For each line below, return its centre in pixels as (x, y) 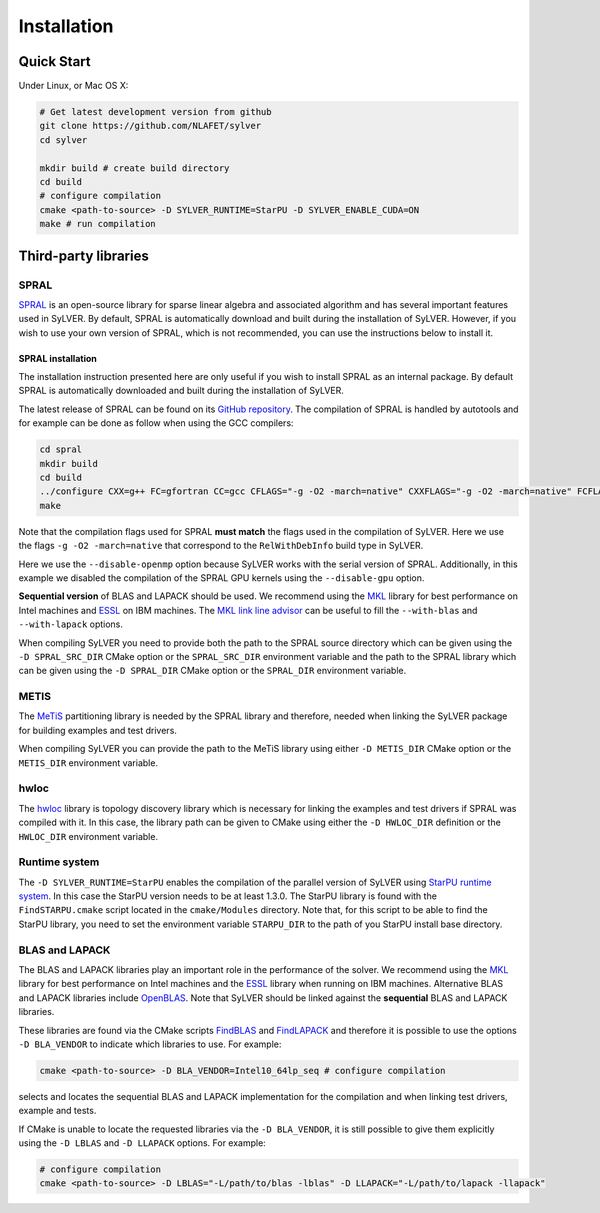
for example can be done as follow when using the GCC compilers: (156, 423)
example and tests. (57, 1111)
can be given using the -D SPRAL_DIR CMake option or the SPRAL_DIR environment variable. (212, 671)
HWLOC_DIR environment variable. (88, 836)
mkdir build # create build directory (134, 168)
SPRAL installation (57, 358)
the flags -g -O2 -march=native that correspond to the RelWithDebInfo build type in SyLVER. (221, 546)
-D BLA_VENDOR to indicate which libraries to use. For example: (150, 1044)
